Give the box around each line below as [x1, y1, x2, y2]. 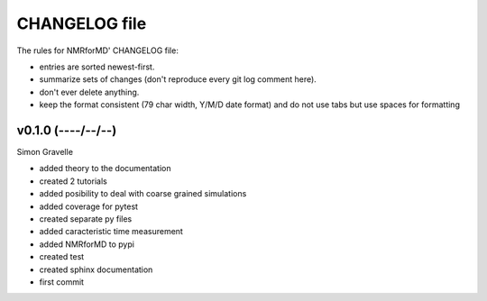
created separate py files [39, 213, 133, 224]
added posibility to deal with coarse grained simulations [39, 188, 247, 199]
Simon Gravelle [16, 147, 74, 158]
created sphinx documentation [39, 264, 153, 275]
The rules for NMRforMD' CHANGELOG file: [16, 45, 179, 56]
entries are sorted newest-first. [39, 61, 155, 72]
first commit [39, 276, 85, 287]
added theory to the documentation [39, 163, 171, 174]
